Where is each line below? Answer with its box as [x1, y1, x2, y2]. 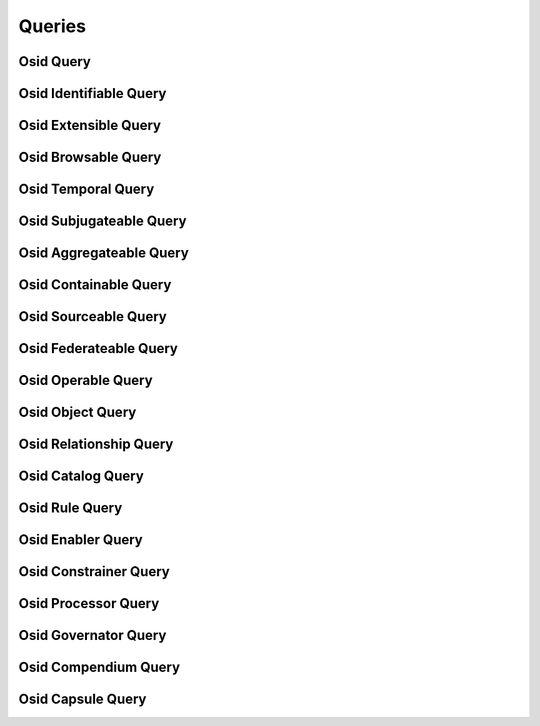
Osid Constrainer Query [18, 563, 170, 580]
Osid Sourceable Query [18, 308, 167, 325]
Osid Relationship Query [18, 436, 174, 453]
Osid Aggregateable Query [18, 245, 189, 262]
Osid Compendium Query [18, 659, 180, 676]
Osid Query [18, 53, 92, 70]
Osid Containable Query [18, 276, 172, 294]
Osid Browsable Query [18, 149, 162, 166]
